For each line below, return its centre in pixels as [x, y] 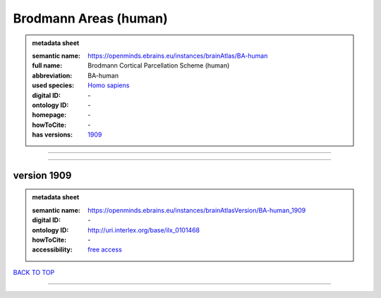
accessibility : [53, 249]
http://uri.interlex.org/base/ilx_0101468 [144, 230]
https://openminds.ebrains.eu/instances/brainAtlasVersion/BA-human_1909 [197, 210]
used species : [53, 85]
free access [105, 249]
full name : [47, 66]
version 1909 [42, 175]
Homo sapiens [109, 85]
